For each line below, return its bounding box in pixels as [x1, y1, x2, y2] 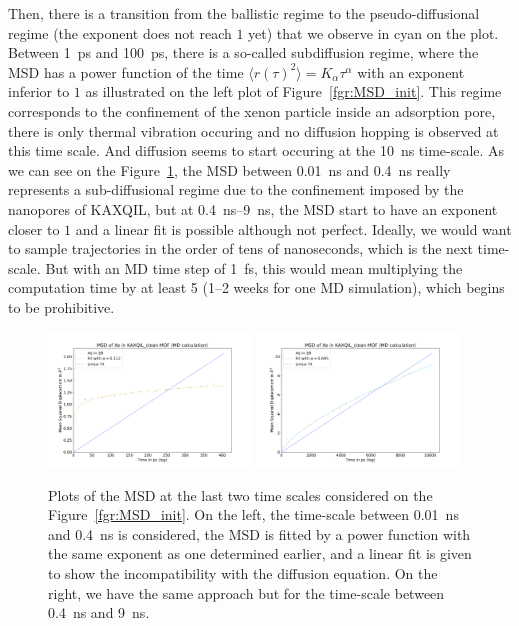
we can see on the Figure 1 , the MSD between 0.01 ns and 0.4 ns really [8, 159, 451, 180]
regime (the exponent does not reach [8, 22, 232, 43]
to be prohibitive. [8, 296, 115, 317]
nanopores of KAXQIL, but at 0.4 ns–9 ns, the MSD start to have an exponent [8, 198, 498, 219]
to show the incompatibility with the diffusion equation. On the [48, 563, 438, 583]
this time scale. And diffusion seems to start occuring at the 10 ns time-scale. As [8, 140, 505, 161]
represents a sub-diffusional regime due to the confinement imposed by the [8, 179, 464, 200]
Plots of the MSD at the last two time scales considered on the [48, 484, 433, 505]
